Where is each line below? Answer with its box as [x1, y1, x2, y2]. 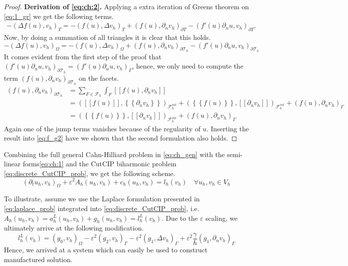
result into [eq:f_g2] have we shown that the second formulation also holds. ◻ [4, 133, 238, 143]
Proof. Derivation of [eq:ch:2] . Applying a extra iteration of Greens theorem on [4, 1, 249, 11]
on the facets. [78, 72, 119, 83]
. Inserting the [206, 123, 249, 133]
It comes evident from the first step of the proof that [4, 51, 162, 61]
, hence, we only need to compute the [132, 61, 243, 71]
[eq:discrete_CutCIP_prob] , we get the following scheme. [4, 168, 175, 178]
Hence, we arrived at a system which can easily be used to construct [4, 245, 208, 255]
